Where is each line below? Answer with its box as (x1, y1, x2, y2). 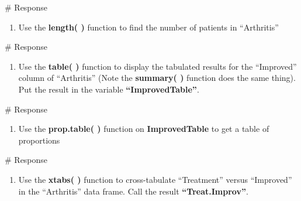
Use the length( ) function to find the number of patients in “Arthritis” (18, 21, 279, 33)
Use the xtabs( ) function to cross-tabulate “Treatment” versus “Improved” (18, 173, 292, 185)
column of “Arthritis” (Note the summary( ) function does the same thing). (18, 71, 296, 84)
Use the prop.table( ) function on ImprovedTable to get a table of (18, 122, 269, 135)
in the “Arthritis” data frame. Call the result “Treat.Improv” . (18, 185, 248, 197)
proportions (18, 134, 60, 146)
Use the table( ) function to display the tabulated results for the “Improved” (18, 60, 297, 72)
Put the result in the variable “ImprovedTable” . (18, 83, 199, 95)
